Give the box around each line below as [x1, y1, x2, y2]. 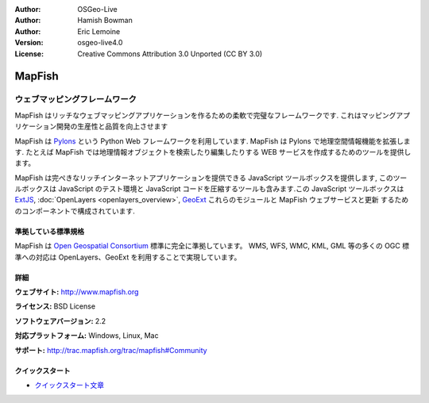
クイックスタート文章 [34, 380, 105, 390]
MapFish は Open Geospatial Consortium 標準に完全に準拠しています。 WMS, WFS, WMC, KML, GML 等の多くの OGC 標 [14, 241, 409, 251]
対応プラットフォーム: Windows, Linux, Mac [14, 331, 159, 340]
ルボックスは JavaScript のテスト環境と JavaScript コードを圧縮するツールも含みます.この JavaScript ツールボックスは [14, 184, 404, 194]
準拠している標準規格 [14, 226, 85, 236]
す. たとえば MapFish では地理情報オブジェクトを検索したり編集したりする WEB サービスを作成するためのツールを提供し [14, 147, 412, 156]
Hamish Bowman [77, 16, 133, 25]
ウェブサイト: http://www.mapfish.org [14, 287, 139, 297]
